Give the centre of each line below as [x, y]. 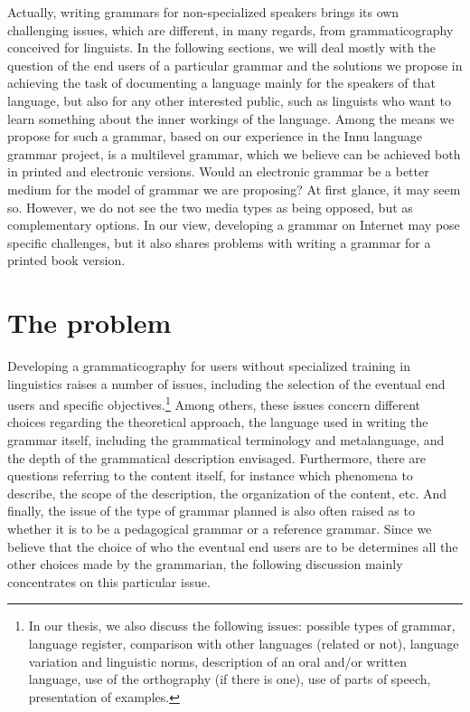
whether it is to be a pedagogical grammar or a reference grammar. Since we [220, 529]
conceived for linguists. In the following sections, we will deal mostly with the [222, 47]
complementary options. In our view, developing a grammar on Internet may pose [234, 225]
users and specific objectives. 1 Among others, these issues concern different [214, 403]
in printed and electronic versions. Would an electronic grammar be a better [218, 171]
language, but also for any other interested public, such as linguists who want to [229, 100]
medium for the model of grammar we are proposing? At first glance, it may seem [234, 189]
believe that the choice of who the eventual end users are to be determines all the [233, 546]
